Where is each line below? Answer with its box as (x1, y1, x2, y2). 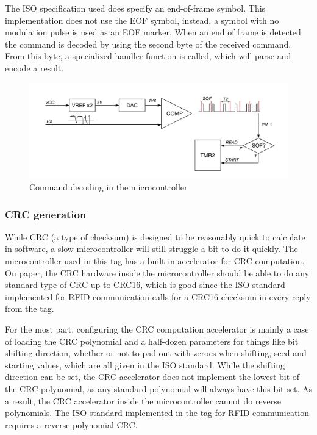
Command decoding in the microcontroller (29, 181, 188, 193)
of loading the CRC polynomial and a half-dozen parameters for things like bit (5, 334, 299, 347)
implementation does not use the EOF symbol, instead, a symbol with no (5, 13, 279, 26)
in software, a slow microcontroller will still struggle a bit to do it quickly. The (5, 242, 298, 255)
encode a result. (5, 61, 64, 74)
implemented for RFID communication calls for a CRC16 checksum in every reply (5, 290, 311, 303)
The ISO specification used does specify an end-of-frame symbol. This (5, 2, 266, 14)
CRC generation (5, 206, 87, 221)
